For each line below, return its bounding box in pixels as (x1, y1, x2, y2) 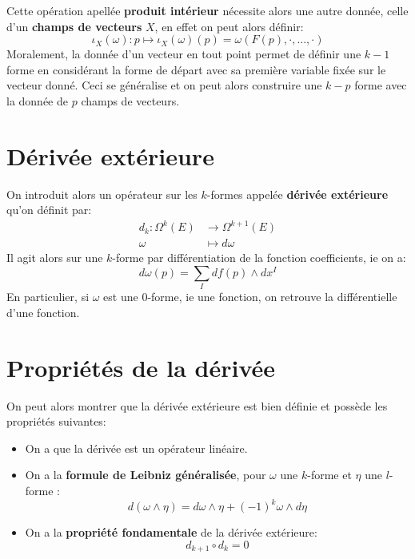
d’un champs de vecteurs (6, 18, 142, 34)
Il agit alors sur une (6, 249, 103, 266)
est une (103, 288, 138, 305)
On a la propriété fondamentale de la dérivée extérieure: (25, 524, 317, 541)
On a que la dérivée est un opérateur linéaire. (25, 439, 248, 456)
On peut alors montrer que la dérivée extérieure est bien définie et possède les (6, 397, 388, 414)
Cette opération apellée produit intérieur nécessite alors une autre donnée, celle (6, 2, 409, 18)
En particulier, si (6, 288, 90, 305)
